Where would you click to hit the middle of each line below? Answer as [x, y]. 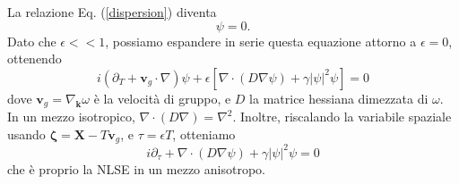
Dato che [32, 41]
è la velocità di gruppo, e [162, 98]
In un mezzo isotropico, [71, 117]
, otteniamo [204, 134]
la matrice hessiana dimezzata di [339, 98]
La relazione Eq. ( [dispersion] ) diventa [112, 12]
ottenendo [35, 59]
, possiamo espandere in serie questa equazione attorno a [261, 41]
